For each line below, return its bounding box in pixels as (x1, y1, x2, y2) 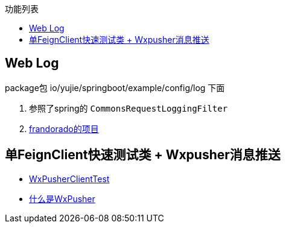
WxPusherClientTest (29, 173, 110, 184)
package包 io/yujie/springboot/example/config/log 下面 (5, 82, 225, 93)
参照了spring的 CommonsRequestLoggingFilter (29, 103, 228, 113)
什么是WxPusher (29, 193, 95, 204)
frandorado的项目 (29, 123, 99, 134)
